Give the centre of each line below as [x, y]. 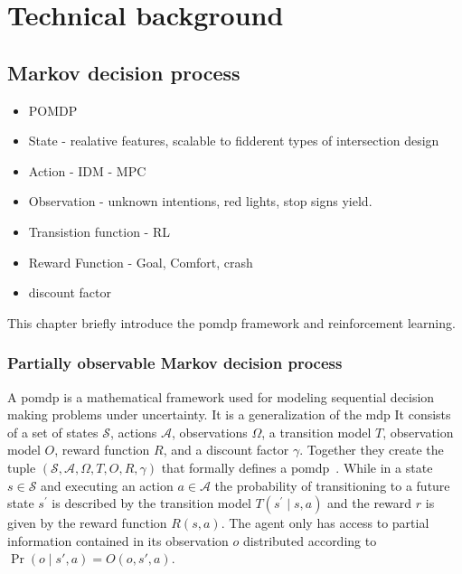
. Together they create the [372, 450]
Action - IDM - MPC [87, 170]
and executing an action [107, 485]
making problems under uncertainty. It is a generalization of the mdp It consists [229, 414]
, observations [210, 432]
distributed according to [310, 540]
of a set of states [53, 432]
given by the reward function [87, 523]
